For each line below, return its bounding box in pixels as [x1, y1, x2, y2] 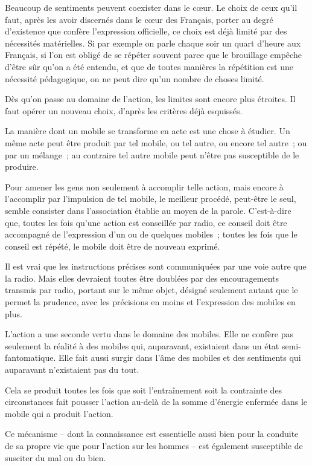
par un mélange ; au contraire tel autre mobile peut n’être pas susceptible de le [5, 148, 299, 161]
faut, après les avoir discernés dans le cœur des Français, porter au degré [5, 13, 273, 25]
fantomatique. [5, 351, 56, 364]
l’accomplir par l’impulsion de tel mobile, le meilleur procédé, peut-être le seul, [5, 192, 296, 205]
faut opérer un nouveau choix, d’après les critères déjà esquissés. [5, 104, 243, 117]
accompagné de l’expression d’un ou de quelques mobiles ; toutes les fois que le [5, 228, 298, 241]
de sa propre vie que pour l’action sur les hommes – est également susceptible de [5, 439, 303, 451]
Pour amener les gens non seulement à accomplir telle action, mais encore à [5, 180, 284, 193]
